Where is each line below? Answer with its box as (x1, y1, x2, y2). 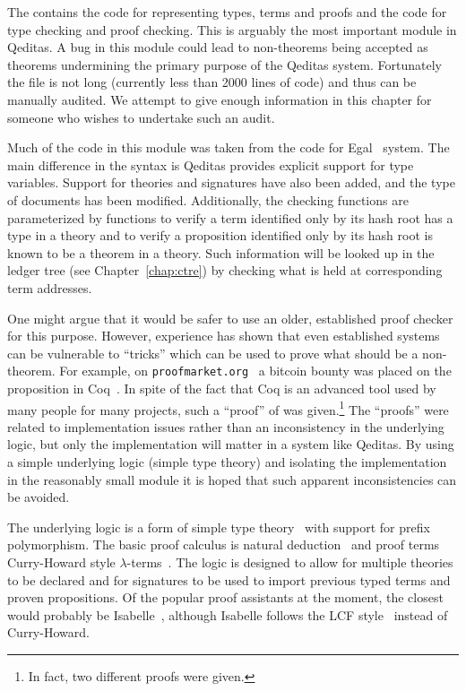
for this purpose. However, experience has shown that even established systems (7, 326, 440, 345)
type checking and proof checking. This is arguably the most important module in (7, 20, 457, 39)
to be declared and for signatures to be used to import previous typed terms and (7, 570, 451, 589)
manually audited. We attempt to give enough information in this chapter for (7, 90, 432, 108)
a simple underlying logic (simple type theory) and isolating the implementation (7, 452, 447, 471)
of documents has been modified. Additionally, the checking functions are (7, 190, 409, 209)
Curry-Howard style (7, 552, 116, 571)
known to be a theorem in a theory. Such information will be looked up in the (7, 243, 435, 262)
